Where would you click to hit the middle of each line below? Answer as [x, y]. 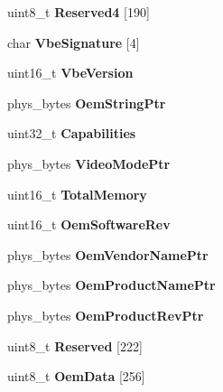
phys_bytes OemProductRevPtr [106, 315]
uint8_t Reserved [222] [75, 345]
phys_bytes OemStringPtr [87, 103]
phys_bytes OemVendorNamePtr [108, 254]
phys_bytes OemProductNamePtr [111, 285]
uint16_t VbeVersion [70, 73]
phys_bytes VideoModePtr [89, 163]
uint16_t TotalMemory [77, 194]
